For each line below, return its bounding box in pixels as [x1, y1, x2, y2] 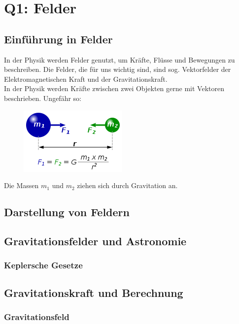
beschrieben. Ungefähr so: [4, 93, 81, 103]
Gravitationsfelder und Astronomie [4, 233, 187, 248]
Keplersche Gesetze [4, 259, 83, 271]
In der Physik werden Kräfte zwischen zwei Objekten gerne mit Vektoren [4, 83, 224, 94]
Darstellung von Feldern [4, 204, 130, 220]
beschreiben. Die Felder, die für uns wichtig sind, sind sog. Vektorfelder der [4, 64, 231, 74]
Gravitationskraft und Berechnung [4, 285, 183, 300]
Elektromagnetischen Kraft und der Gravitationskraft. [4, 73, 168, 84]
